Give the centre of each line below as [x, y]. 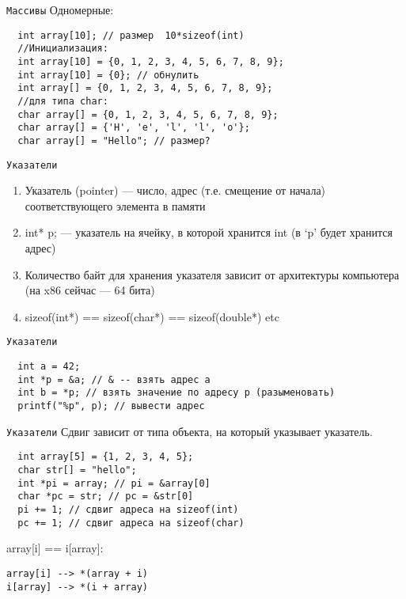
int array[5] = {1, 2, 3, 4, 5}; [106, 457]
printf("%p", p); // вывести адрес [111, 406]
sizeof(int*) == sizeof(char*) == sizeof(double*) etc [152, 316]
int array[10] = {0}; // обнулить [108, 75]
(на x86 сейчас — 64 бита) [90, 290]
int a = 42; [49, 367]
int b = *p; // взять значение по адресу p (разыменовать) [176, 393]
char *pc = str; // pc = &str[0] [106, 497]
